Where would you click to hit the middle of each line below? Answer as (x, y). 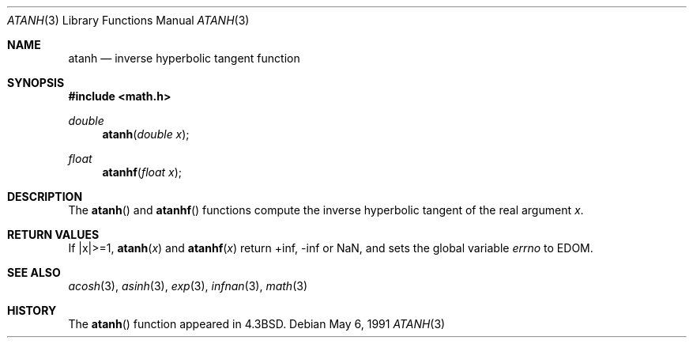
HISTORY (32, 310)
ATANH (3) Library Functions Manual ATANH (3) (128, 20)
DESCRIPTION (45, 197)
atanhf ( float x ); (142, 172)
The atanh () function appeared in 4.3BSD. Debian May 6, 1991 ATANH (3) (257, 324)
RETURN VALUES (53, 234)
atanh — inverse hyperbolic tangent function (184, 58)
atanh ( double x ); (146, 134)
